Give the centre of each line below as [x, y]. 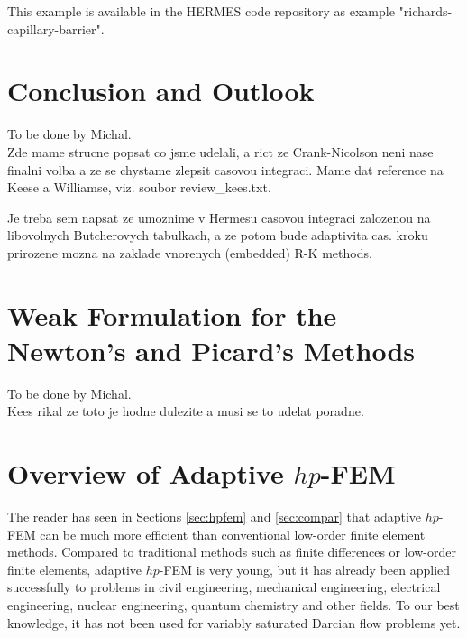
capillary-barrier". [56, 28]
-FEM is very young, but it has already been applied [305, 569]
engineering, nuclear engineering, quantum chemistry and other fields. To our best [233, 605]
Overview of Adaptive [146, 473]
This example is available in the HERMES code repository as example [201, 11]
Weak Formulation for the [172, 314]
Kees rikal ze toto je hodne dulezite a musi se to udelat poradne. [186, 411]
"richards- [426, 11]
